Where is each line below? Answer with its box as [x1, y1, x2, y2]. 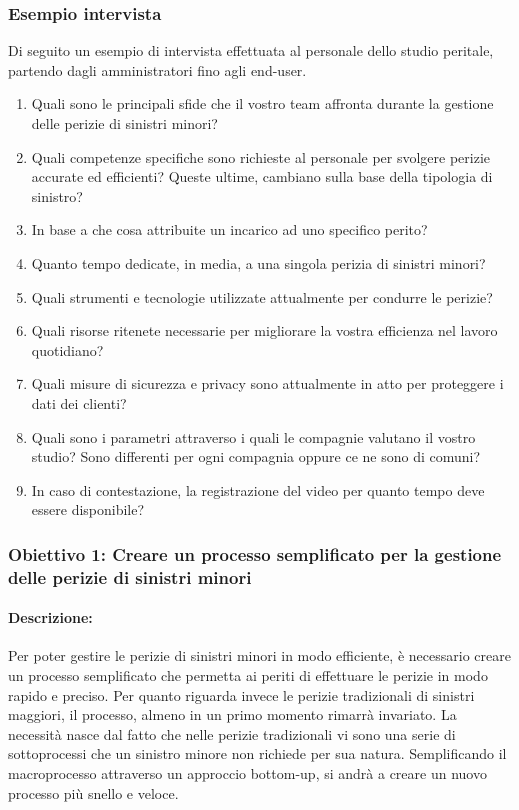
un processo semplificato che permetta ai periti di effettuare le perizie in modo [8, 665, 488, 686]
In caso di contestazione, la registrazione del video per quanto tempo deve [31, 479, 485, 500]
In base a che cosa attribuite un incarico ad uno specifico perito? [31, 219, 428, 240]
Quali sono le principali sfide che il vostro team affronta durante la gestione [31, 93, 494, 114]
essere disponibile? [31, 499, 145, 520]
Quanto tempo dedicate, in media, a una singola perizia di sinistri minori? [31, 252, 486, 273]
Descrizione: [8, 607, 93, 628]
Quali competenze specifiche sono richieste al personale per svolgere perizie [31, 146, 491, 167]
